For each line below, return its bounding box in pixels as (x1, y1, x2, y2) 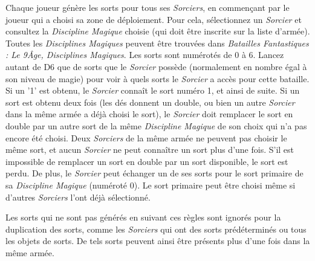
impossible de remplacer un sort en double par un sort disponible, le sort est (5, 155, 288, 167)
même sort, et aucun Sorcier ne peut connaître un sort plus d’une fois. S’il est (5, 143, 294, 156)
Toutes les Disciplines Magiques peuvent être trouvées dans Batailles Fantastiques (5, 36, 309, 49)
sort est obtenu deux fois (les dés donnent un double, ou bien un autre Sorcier (5, 95, 295, 108)
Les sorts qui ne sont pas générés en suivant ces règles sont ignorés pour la (5, 211, 281, 224)
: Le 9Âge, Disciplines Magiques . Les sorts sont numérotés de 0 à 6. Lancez (5, 48, 284, 61)
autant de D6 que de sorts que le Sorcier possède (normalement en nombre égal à (5, 60, 307, 72)
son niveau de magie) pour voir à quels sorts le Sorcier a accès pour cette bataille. (5, 72, 310, 85)
